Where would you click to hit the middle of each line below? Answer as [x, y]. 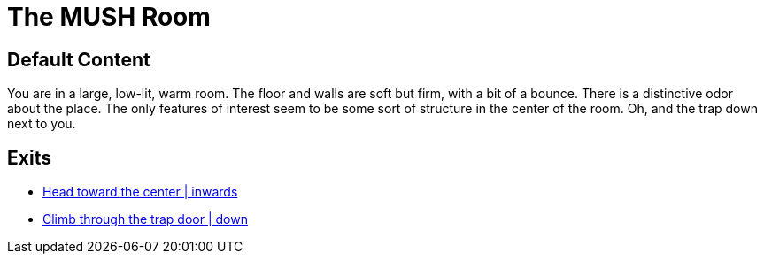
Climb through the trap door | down [145, 219]
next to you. [42, 124]
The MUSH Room [109, 17]
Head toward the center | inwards [140, 192]
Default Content [79, 59]
